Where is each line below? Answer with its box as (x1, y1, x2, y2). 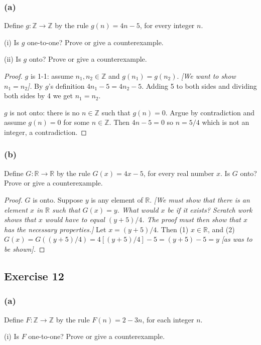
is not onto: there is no (10, 107, 80, 117)
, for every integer (140, 20, 195, 31)
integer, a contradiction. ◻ (4, 126, 87, 137)
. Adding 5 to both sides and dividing (142, 80, 257, 91)
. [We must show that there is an (150, 194, 250, 205)
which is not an (202, 117, 249, 127)
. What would (117, 204, 159, 215)
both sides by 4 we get (4, 90, 73, 101)
